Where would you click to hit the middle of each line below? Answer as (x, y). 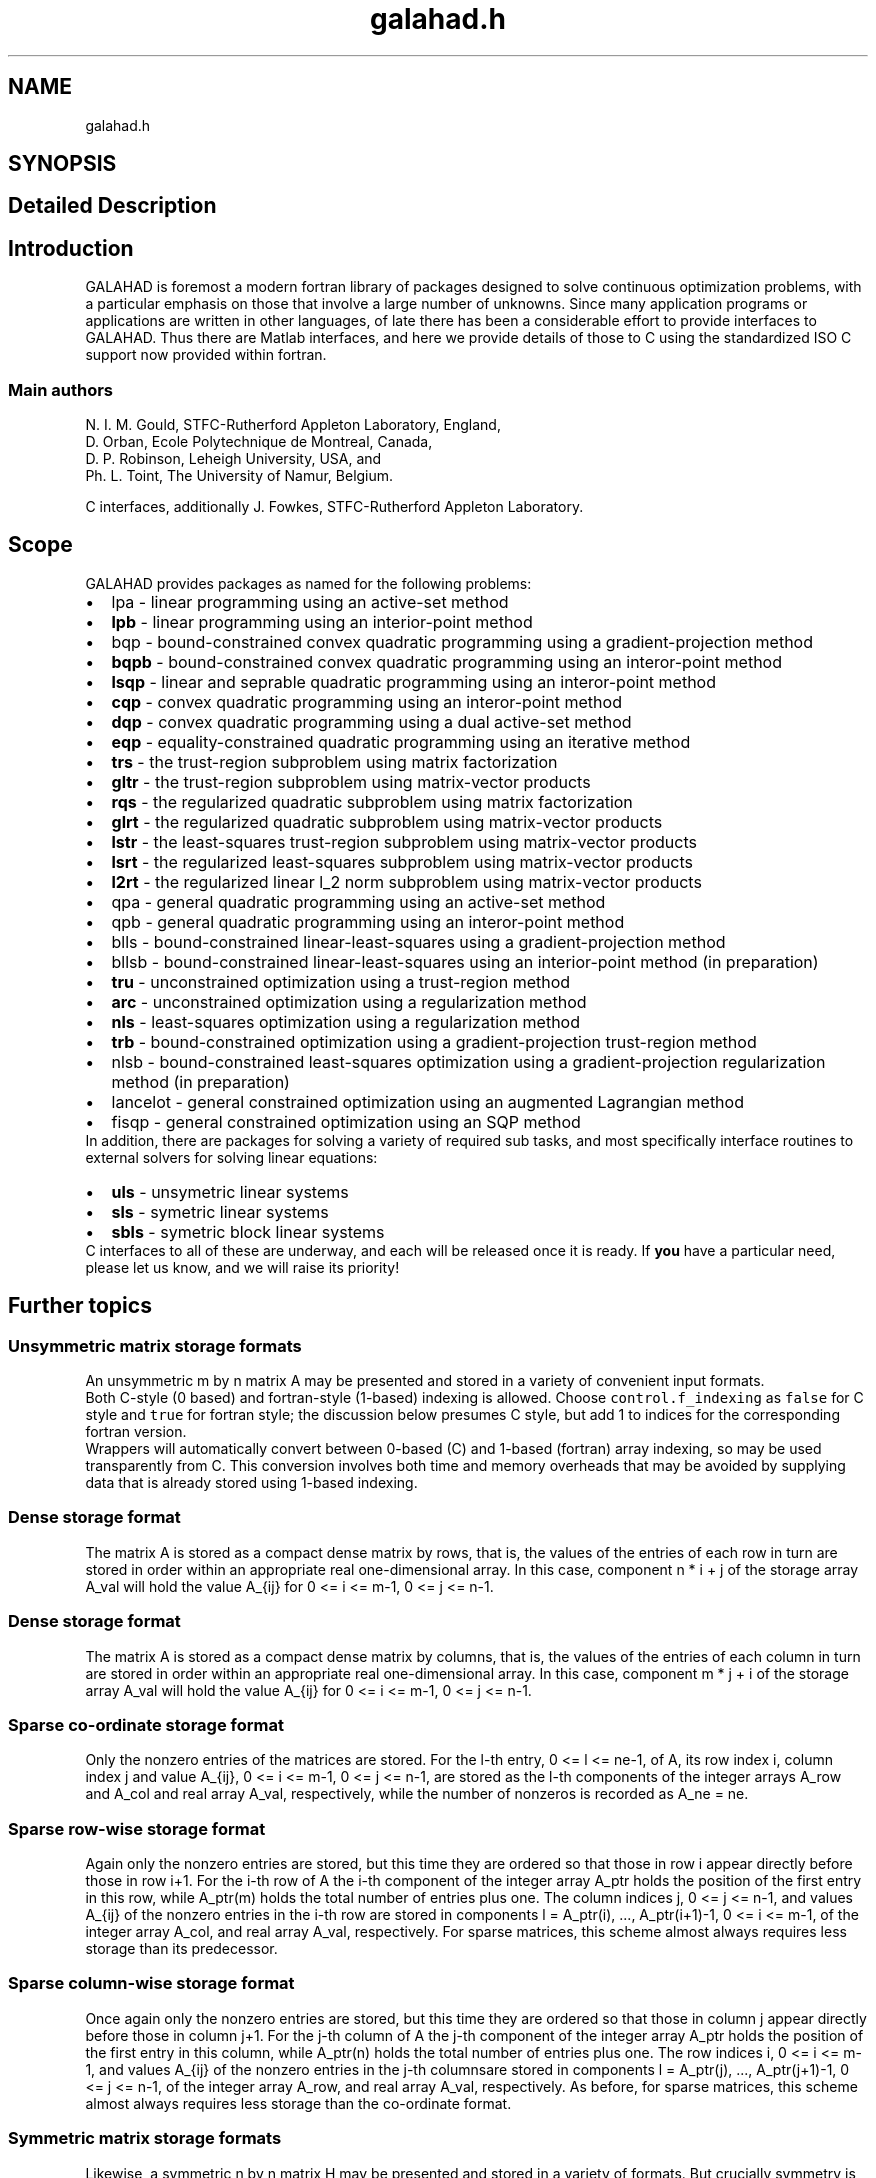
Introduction (71, 248)
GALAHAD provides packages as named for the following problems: (308, 583)
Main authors (60, 389)
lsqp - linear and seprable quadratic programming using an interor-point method (413, 681)
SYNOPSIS (62, 164)
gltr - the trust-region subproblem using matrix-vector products (351, 781)
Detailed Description (112, 206)
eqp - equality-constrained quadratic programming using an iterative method (401, 741)
